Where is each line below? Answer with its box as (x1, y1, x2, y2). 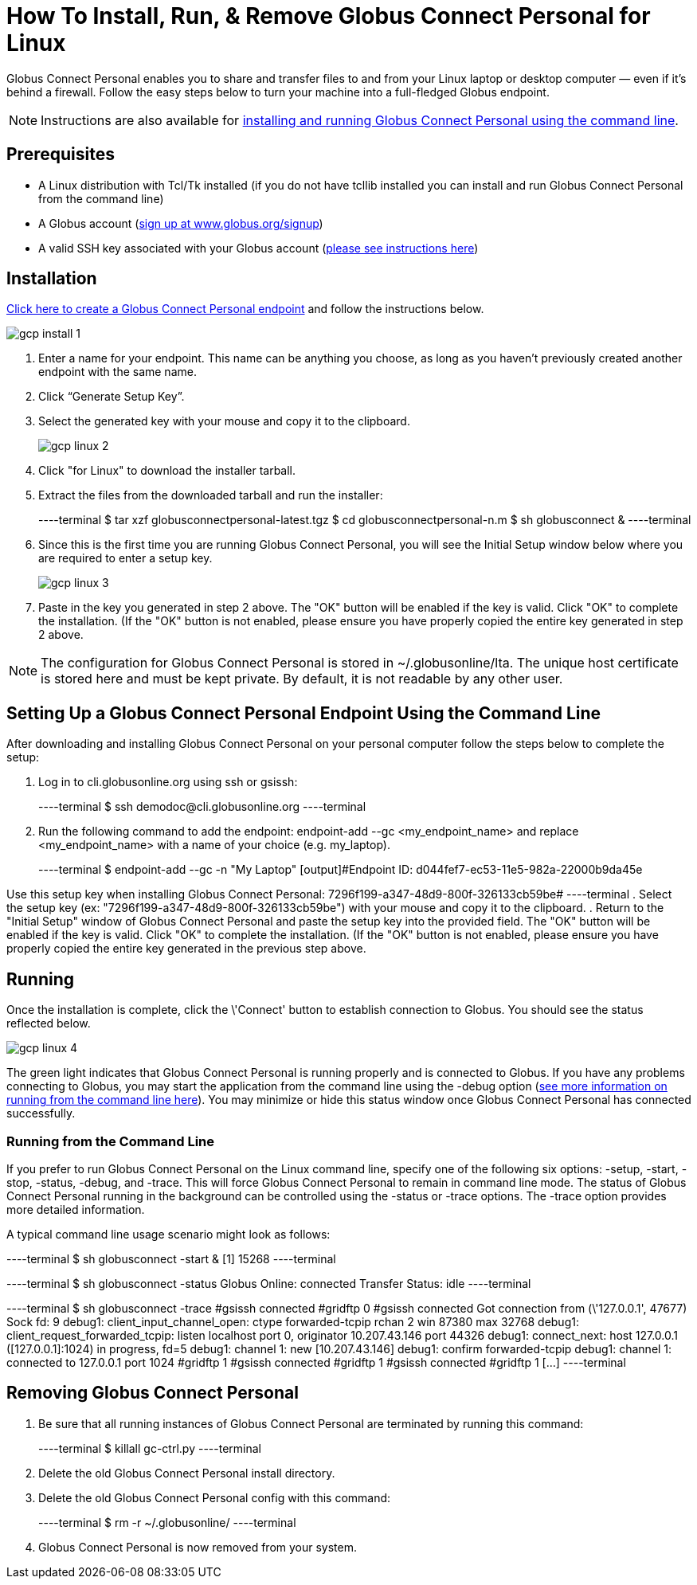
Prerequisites (6, 144, 115, 165)
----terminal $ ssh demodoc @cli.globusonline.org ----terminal (38, 800, 366, 814)
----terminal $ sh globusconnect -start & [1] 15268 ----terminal (6, 1251, 336, 1266)
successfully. (6, 1106, 76, 1121)
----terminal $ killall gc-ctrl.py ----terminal (38, 1441, 261, 1455)
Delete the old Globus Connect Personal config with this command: (38, 1490, 391, 1505)
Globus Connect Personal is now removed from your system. (38, 1540, 358, 1554)
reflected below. (6, 1016, 91, 1031)
